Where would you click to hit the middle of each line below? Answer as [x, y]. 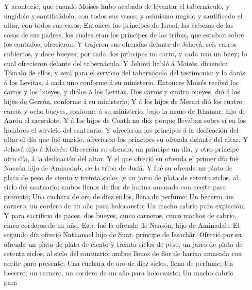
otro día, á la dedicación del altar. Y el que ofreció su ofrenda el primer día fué [121, 158]
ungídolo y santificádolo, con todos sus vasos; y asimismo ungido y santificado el [123, 15]
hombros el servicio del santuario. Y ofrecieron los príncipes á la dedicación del [121, 129]
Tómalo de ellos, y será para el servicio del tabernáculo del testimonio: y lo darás [125, 73]
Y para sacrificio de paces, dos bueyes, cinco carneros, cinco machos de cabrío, [120, 215]
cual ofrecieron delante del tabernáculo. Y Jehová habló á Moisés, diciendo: [116, 63]
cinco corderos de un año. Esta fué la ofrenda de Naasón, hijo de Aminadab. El [122, 225]
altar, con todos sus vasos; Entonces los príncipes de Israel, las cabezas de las [119, 25]
